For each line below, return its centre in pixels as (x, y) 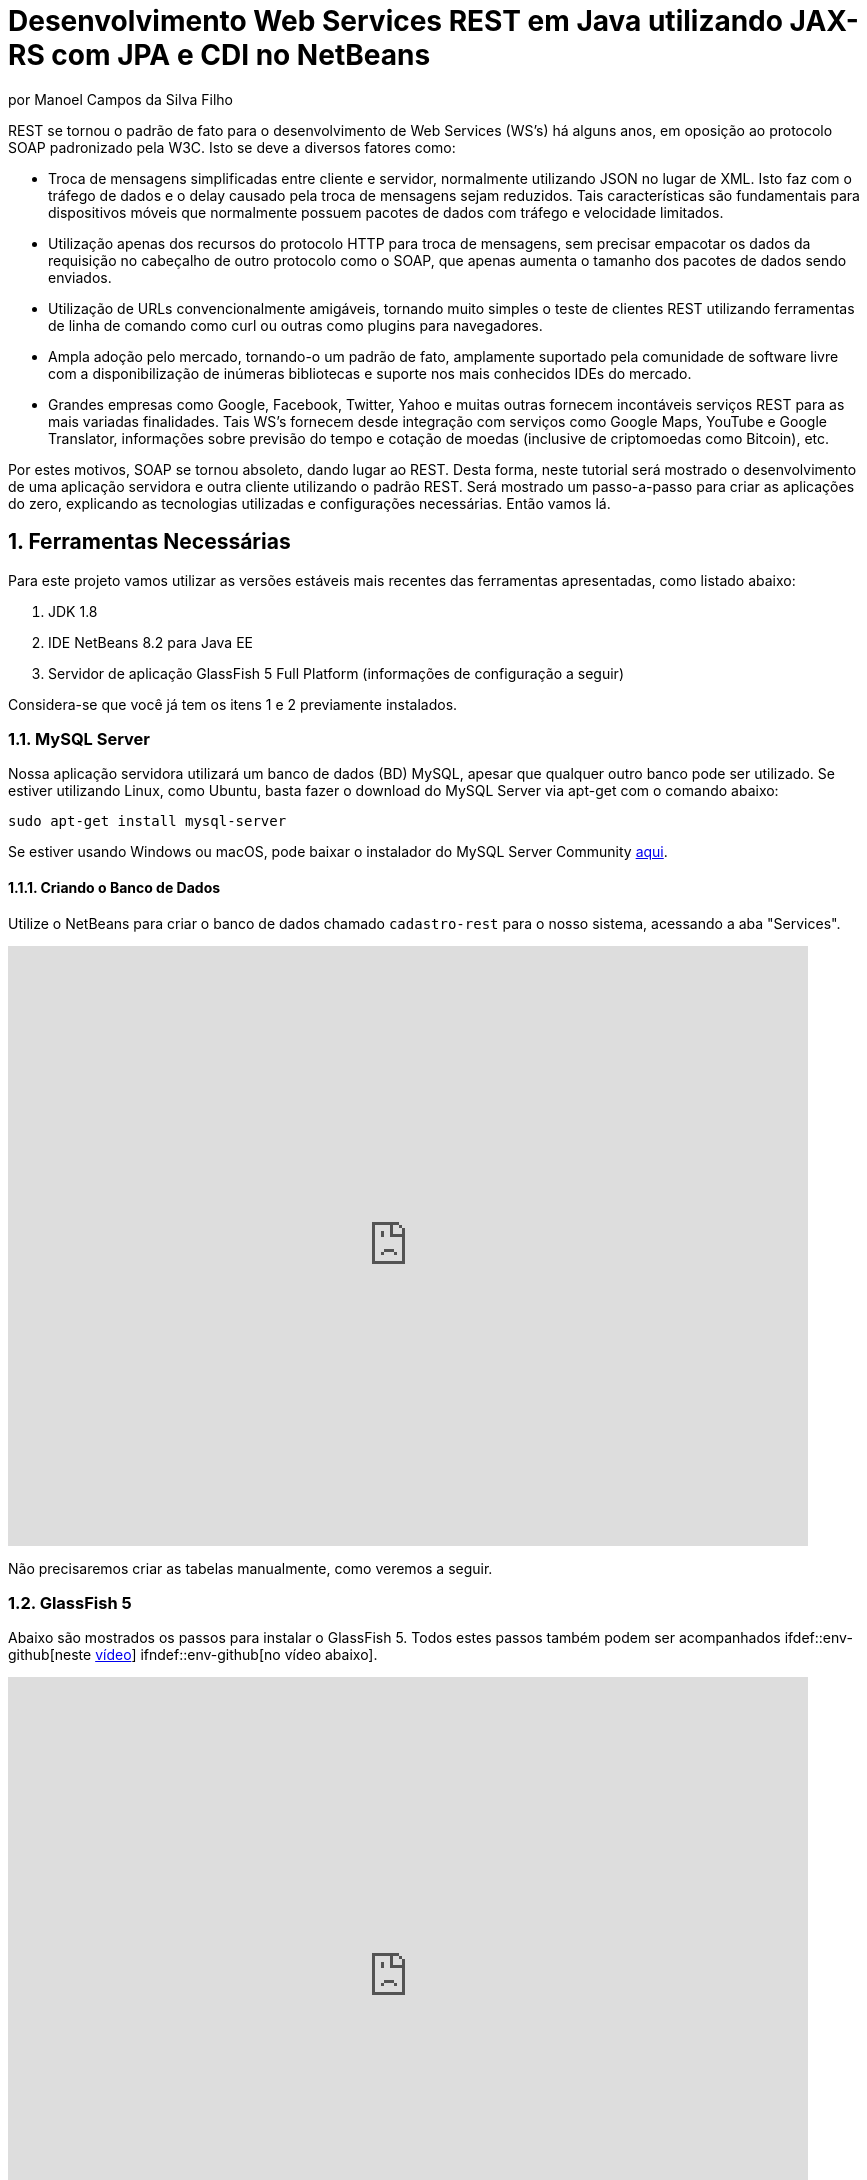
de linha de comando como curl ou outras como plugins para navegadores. (295, 325)
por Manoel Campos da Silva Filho (121, 99)
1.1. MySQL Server (79, 738)
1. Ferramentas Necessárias (149, 542)
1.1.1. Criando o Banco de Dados (114, 887)
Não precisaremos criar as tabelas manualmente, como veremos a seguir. (250, 1568)
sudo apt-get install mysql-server (147, 821)
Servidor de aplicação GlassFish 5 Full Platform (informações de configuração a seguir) (336, 673)
